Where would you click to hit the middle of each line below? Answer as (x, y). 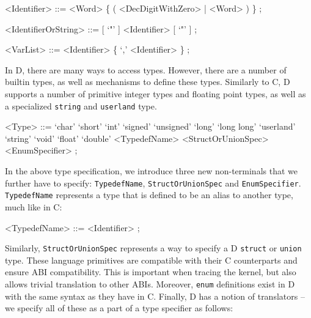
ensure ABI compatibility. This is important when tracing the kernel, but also (151, 272)
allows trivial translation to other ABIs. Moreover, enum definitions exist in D (150, 283)
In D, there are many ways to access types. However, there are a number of (146, 69)
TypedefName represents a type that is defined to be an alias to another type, (149, 195)
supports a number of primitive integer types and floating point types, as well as (155, 93)
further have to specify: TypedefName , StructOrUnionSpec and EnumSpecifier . (153, 183)
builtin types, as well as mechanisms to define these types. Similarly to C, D (148, 82)
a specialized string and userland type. (81, 105)
